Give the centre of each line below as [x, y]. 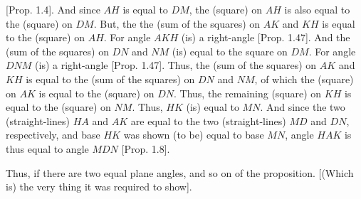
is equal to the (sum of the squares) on [110, 79]
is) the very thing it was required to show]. [99, 187]
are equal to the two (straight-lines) [208, 120]
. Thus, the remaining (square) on [247, 93]
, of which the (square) [304, 79]
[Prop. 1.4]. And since [53, 9]
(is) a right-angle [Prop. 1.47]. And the [266, 37]
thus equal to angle [47, 148]
